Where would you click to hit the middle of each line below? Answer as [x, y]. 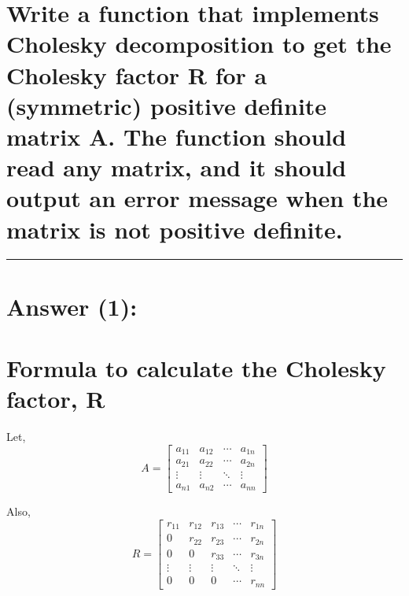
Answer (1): [72, 306]
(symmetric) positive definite [167, 105]
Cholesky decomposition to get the [199, 44]
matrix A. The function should [177, 136]
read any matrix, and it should [177, 167]
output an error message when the [197, 198]
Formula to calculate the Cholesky [196, 368]
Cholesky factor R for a [137, 74]
